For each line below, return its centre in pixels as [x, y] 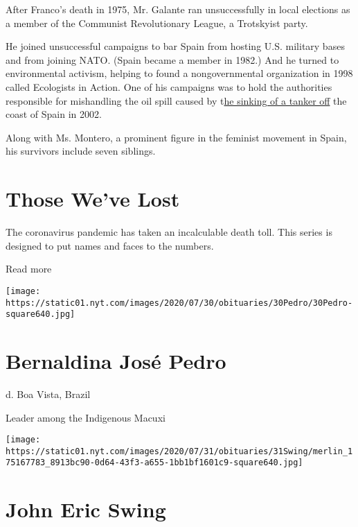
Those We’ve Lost [93, 199]
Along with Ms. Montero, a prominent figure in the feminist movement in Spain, [176, 137]
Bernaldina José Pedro [116, 361]
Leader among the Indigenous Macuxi [86, 417]
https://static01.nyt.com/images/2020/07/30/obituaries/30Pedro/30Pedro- [179, 303]
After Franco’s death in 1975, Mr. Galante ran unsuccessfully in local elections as [178, 9]
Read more [29, 269]
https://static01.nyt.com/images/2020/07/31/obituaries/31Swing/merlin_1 [179, 451]
